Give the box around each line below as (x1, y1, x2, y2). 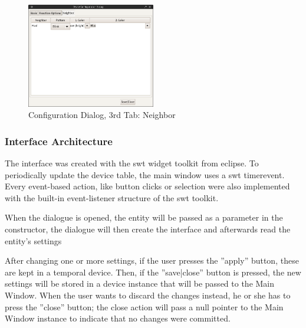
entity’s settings (5, 234, 62, 247)
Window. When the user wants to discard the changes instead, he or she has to (5, 288, 291, 301)
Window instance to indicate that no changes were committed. (5, 312, 231, 324)
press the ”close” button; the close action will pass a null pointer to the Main (5, 300, 284, 313)
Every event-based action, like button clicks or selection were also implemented (5, 180, 290, 192)
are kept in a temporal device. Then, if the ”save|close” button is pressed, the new (5, 265, 301, 278)
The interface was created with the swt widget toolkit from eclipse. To (5, 157, 259, 169)
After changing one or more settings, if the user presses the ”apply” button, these (5, 254, 299, 267)
